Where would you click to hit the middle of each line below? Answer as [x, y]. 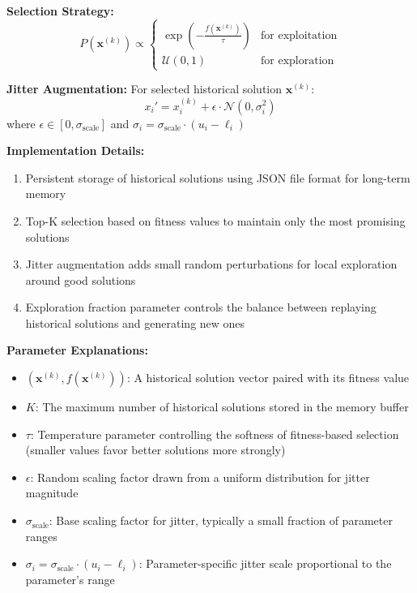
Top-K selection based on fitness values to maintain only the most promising [215, 220]
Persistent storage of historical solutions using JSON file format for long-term [218, 177]
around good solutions [81, 279]
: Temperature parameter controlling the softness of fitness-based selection [215, 434]
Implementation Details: [76, 150]
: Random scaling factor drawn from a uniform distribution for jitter [200, 477]
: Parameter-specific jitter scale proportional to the [265, 563]
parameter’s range [70, 579]
